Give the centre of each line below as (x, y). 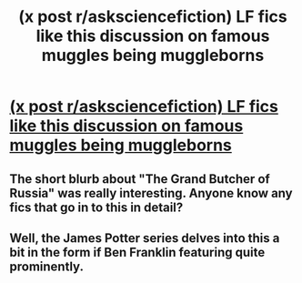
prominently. (47, 266)
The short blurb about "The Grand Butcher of (140, 179)
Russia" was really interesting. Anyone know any (151, 193)
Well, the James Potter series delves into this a (145, 238)
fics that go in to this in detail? (96, 207)
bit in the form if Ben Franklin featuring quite (137, 252)
